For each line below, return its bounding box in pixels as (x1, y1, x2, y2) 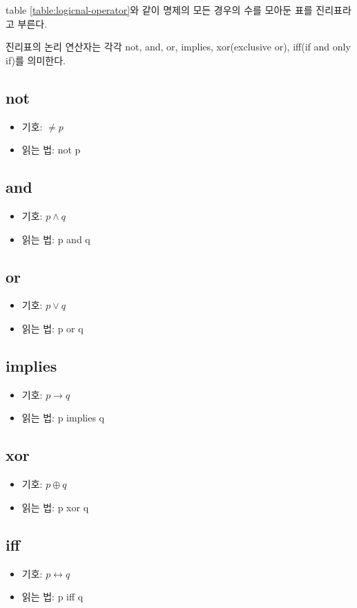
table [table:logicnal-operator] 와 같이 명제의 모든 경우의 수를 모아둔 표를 (6, 3, 313, 17)
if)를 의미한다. (6, 53, 66, 67)
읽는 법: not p (21, 142, 81, 157)
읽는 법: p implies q (21, 410, 105, 425)
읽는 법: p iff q (21, 589, 84, 604)
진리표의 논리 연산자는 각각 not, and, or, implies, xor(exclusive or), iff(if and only (6, 39, 351, 54)
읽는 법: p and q (21, 231, 90, 246)
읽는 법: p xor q (21, 500, 89, 514)
